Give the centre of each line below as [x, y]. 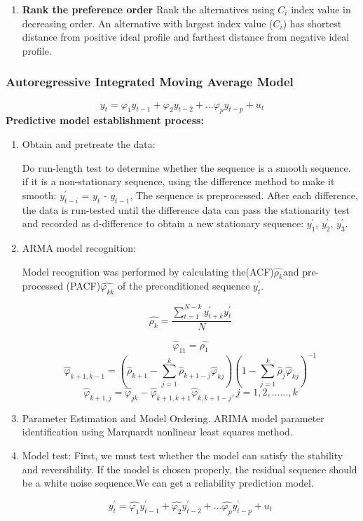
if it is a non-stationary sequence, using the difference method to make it [178, 181]
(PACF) [83, 286]
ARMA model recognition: [79, 247]
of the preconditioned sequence [184, 286]
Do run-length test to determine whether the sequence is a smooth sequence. [186, 167]
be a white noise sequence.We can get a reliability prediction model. [168, 483]
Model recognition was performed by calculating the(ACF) [148, 271]
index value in [321, 9]
